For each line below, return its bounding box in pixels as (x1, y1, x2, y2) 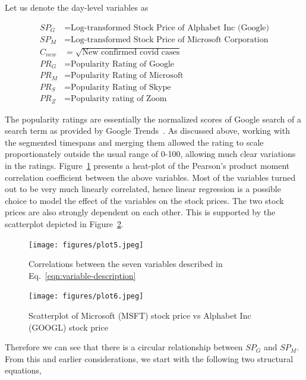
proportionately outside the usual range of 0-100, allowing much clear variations (5, 147, 296, 160)
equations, (5, 364, 42, 376)
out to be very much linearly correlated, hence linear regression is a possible (5, 183, 281, 195)
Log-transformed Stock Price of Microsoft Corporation (71, 35, 269, 44)
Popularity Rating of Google (71, 59, 175, 68)
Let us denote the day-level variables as (5, 1, 149, 13)
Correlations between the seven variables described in (29, 257, 223, 270)
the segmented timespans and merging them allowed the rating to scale (5, 136, 264, 148)
